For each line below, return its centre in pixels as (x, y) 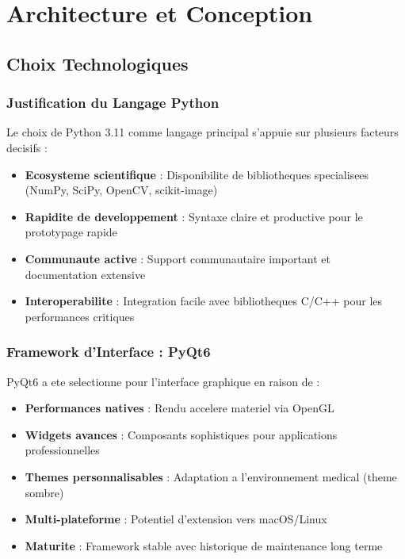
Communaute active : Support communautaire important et (178, 258)
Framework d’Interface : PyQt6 (109, 352)
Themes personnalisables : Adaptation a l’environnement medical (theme (211, 476)
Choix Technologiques (97, 63)
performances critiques (80, 316)
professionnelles (62, 450)
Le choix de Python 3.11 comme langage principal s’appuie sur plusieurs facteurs (202, 132)
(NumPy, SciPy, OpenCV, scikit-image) (121, 190)
